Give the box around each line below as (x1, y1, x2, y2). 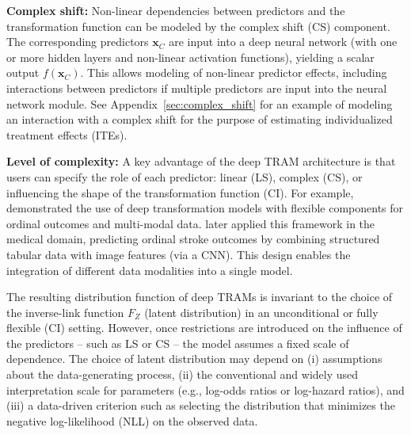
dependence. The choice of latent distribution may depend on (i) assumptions (6, 350, 382, 367)
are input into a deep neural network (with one (169, 33, 398, 50)
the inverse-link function (6, 303, 124, 320)
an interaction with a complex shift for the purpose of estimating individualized (6, 111, 393, 128)
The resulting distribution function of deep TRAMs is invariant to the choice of (6, 288, 393, 305)
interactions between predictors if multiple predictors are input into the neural (6, 79, 387, 96)
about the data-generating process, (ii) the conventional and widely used (6, 366, 359, 383)
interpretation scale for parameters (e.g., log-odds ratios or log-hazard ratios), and (6, 381, 405, 398)
